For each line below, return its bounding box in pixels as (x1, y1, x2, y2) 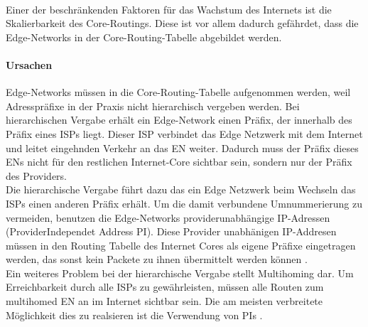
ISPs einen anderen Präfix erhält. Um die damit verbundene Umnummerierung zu (6, 195, 363, 210)
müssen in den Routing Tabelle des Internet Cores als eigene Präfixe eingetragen (6, 237, 356, 252)
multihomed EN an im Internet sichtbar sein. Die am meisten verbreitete (6, 294, 323, 309)
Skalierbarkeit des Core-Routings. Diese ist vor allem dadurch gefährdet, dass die (6, 16, 359, 31)
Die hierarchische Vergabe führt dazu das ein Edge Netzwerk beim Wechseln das (6, 182, 356, 197)
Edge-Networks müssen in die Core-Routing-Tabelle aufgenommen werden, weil (6, 85, 351, 100)
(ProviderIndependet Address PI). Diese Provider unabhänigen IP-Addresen (6, 224, 337, 239)
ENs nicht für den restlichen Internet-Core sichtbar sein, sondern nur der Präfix (6, 154, 352, 169)
